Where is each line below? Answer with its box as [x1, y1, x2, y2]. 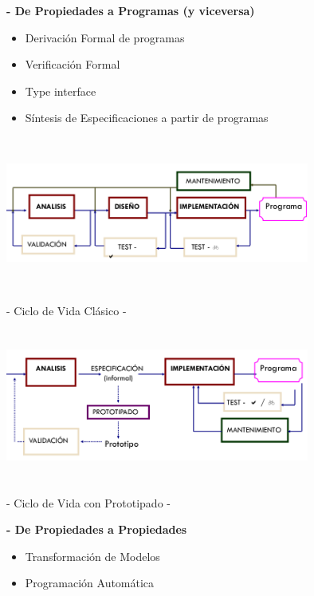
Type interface [25, 82, 96, 99]
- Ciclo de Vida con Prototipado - [6, 494, 171, 511]
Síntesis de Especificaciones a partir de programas [25, 109, 269, 126]
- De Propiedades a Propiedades [6, 521, 187, 538]
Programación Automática [25, 574, 155, 591]
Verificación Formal [25, 56, 120, 73]
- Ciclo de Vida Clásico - [6, 302, 127, 318]
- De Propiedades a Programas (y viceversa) [6, 2, 255, 18]
